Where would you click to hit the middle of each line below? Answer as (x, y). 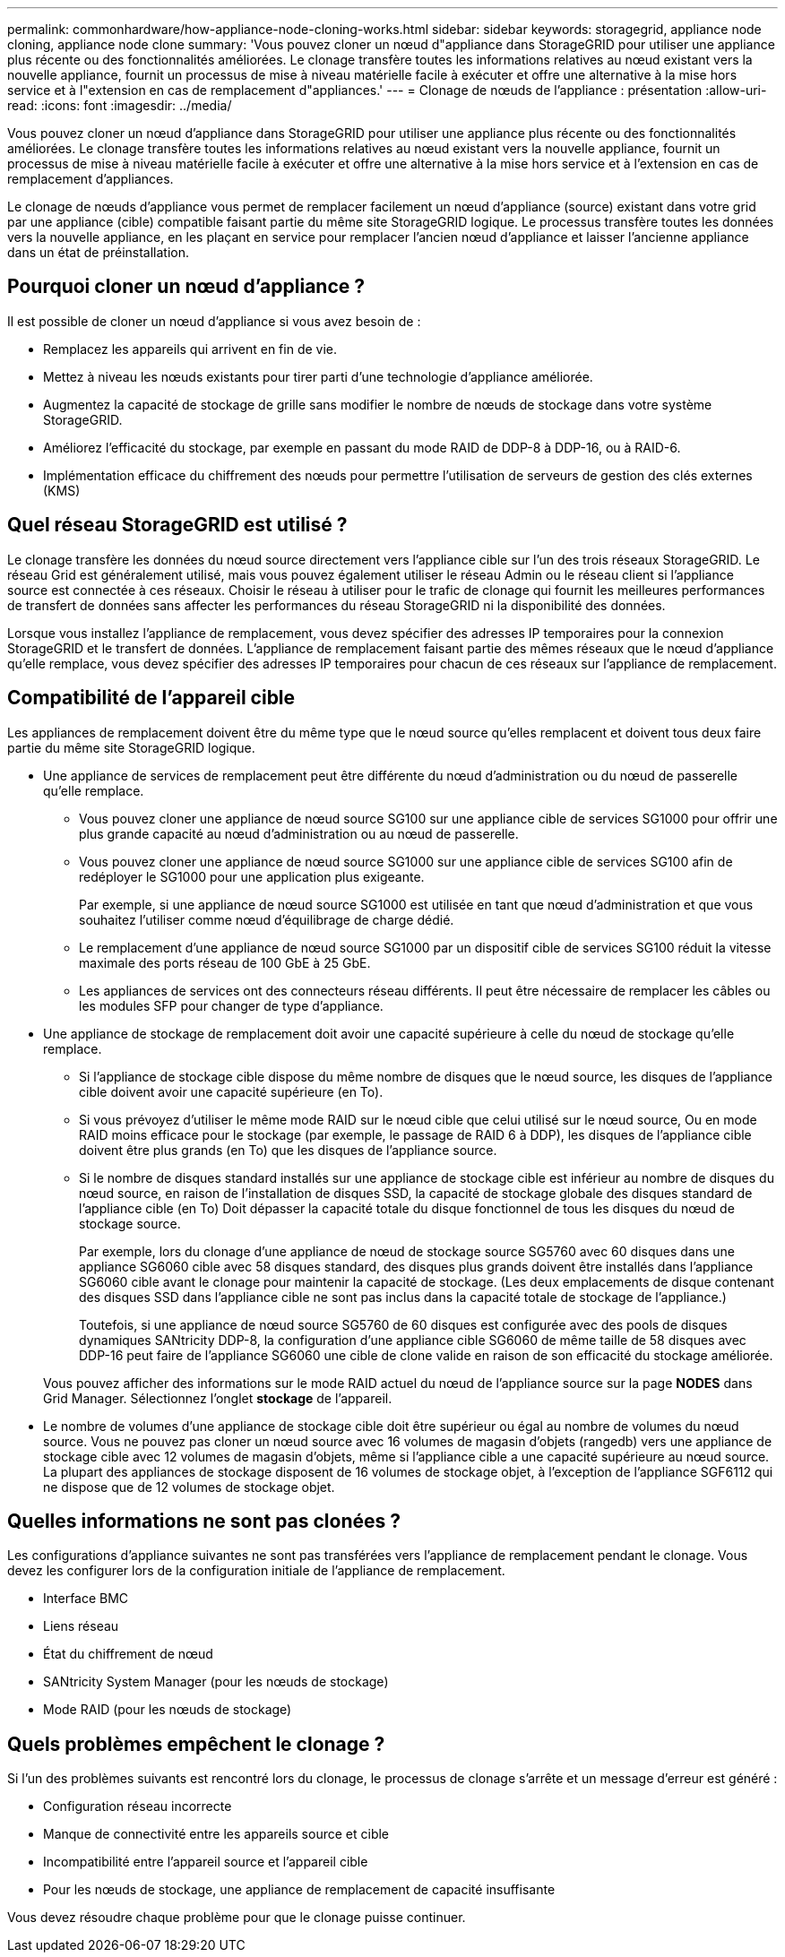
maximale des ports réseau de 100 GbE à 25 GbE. (225, 962)
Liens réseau (81, 1626)
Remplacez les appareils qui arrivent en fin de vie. (190, 349)
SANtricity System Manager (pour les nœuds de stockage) (216, 1682)
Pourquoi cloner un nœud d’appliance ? (186, 287)
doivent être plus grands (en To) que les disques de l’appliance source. (288, 1150)
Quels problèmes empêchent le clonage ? (196, 1744)
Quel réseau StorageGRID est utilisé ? (177, 525)
